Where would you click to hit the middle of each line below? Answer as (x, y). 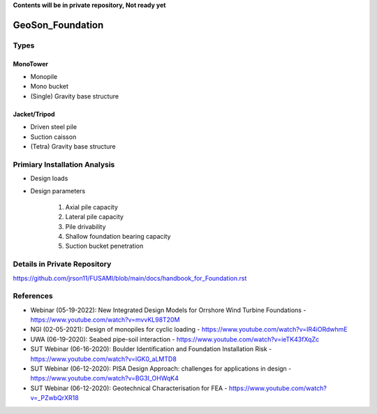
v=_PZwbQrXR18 (55, 398)
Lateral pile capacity (94, 217)
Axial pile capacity (92, 207)
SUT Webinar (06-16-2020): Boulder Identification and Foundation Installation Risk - (151, 349)
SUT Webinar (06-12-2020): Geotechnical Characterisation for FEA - (129, 388)
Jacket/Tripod (34, 114)
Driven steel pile (53, 127)
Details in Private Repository (62, 264)
